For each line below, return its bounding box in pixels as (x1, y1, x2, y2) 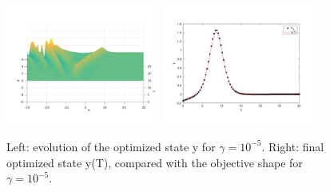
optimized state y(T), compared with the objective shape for (6, 154, 303, 170)
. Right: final (261, 138, 324, 154)
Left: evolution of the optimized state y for (6, 138, 216, 154)
